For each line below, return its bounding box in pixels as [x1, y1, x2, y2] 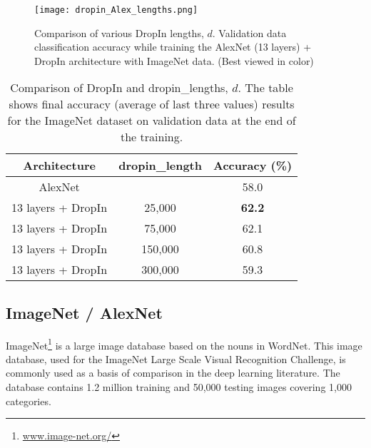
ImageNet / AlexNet [6, 301, 163, 323]
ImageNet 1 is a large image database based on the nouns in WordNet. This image [6, 335, 362, 352]
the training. [120, 128, 183, 146]
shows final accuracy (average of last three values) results [9, 96, 295, 113]
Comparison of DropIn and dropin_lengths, [10, 79, 228, 96]
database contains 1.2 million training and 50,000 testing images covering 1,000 [6, 380, 352, 394]
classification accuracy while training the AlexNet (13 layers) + [34, 39, 312, 54]
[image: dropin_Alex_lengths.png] [34, 5, 198, 15]
